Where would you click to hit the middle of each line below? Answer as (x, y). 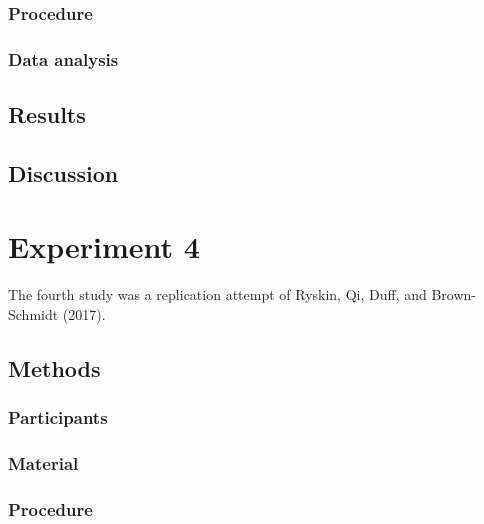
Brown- (454, 294)
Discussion (63, 172)
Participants (58, 417)
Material (43, 463)
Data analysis (63, 58)
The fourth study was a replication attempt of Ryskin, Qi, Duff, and (217, 294)
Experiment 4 (104, 246)
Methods (54, 367)
